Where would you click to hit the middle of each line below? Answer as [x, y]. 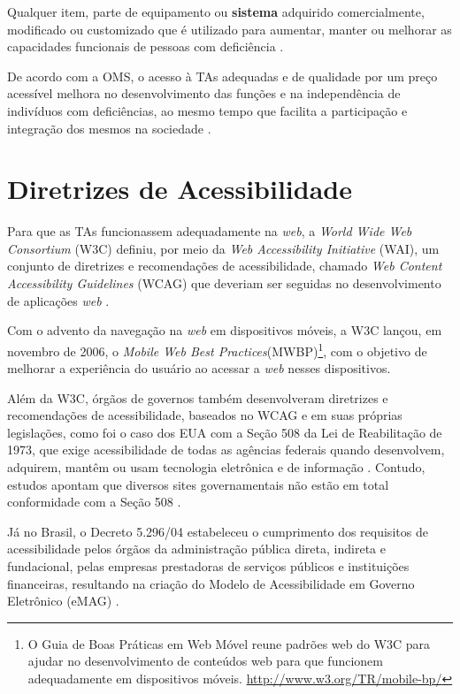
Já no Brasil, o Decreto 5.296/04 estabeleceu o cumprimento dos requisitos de [218, 531]
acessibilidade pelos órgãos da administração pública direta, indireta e [196, 549]
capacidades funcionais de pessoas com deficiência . [146, 46]
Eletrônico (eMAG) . [63, 601]
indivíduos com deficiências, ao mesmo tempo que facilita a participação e [207, 110]
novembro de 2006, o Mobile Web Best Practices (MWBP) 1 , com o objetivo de [217, 349]
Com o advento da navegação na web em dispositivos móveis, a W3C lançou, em [225, 330]
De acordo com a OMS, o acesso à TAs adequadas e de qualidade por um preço [222, 76]
